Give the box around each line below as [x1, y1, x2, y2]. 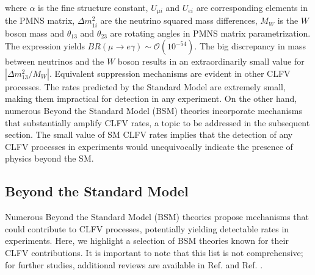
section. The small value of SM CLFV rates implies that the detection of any [5, 128, 293, 141]
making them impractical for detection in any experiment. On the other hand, [5, 92, 297, 105]
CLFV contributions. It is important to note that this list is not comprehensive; [5, 246, 303, 259]
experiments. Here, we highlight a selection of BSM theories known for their [5, 234, 289, 247]
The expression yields [5, 40, 85, 52]
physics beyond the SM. [5, 152, 94, 165]
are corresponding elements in [196, 1, 308, 13]
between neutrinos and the [5, 55, 104, 68]
